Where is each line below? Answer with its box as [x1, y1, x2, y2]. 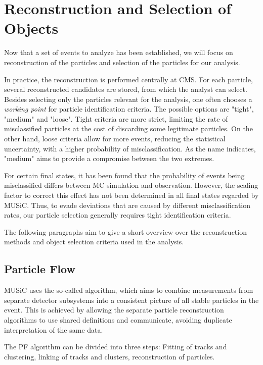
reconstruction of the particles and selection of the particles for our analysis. [4, 57, 240, 67]
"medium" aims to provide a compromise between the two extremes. [4, 153, 214, 164]
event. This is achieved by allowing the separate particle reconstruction [4, 304, 224, 315]
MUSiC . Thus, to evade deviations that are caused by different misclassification [4, 199, 251, 210]
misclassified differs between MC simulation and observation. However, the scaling [4, 180, 258, 190]
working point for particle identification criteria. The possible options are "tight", [4, 103, 254, 114]
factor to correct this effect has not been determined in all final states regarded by [4, 190, 259, 200]
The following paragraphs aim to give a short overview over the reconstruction [4, 226, 247, 237]
